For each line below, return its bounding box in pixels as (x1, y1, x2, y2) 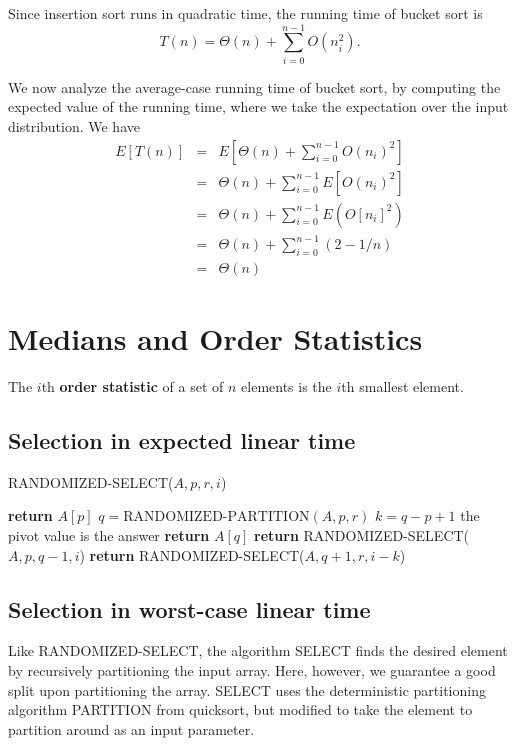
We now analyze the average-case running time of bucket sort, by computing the (8, 76, 501, 97)
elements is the (241, 376, 332, 397)
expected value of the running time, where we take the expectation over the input (8, 96, 509, 117)
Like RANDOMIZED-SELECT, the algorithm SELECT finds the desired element (8, 640, 508, 661)
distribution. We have (8, 115, 140, 136)
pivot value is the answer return (8, 525, 210, 546)
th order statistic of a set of (41, 376, 224, 397)
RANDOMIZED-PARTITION (123, 510, 310, 525)
